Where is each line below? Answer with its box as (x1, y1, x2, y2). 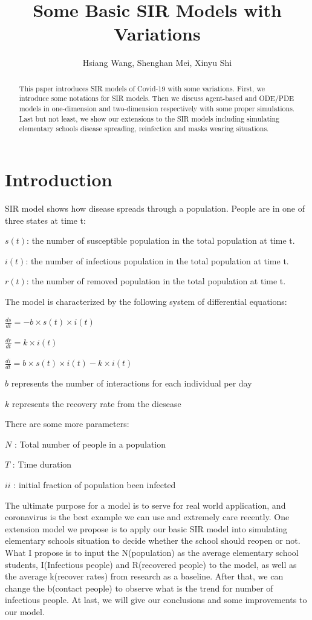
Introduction (5, 166, 112, 191)
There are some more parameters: (5, 417, 129, 430)
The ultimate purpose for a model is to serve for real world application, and (5, 498, 286, 511)
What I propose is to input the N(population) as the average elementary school (5, 546, 299, 558)
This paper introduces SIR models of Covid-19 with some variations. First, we (19, 83, 265, 93)
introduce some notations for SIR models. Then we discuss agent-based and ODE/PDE (19, 93, 294, 103)
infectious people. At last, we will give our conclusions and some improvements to (5, 593, 307, 606)
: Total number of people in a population (14, 437, 166, 450)
